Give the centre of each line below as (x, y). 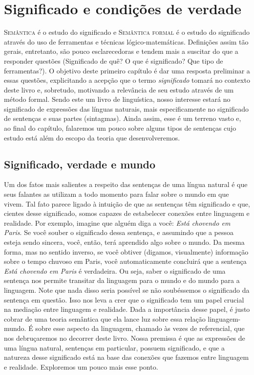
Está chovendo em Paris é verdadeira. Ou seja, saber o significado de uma (115, 270)
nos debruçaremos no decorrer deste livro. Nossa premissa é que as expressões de (125, 338)
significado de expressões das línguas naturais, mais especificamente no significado (126, 108)
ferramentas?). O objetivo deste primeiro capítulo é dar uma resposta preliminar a (127, 70)
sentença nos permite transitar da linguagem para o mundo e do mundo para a (122, 280)
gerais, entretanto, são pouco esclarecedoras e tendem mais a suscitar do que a (121, 51)
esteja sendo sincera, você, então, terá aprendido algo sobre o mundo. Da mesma (124, 242)
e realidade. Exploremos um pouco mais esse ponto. (81, 366)
